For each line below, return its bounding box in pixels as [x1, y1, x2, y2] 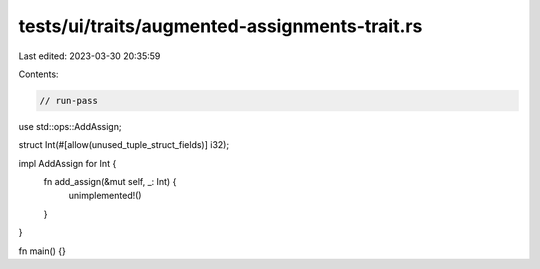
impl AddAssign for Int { [18, 157, 117, 169]
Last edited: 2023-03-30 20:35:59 [18, 50, 161, 62]
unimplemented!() [68, 190, 142, 202]
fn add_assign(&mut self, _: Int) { [43, 176, 177, 188]
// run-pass [39, 95, 99, 106]
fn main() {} [18, 245, 67, 257]
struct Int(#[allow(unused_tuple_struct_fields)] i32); [18, 139, 230, 151]
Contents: [18, 68, 59, 80]
